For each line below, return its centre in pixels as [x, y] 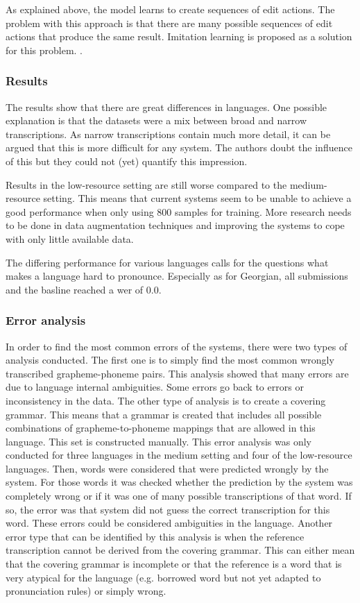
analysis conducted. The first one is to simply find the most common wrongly [170, 360]
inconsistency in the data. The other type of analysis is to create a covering [166, 400]
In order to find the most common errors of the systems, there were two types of [177, 346]
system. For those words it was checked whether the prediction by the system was [179, 482]
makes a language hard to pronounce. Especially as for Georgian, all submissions [177, 276]
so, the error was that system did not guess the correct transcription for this [168, 509]
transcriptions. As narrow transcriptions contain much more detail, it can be [168, 134]
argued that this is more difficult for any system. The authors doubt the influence [179, 147]
